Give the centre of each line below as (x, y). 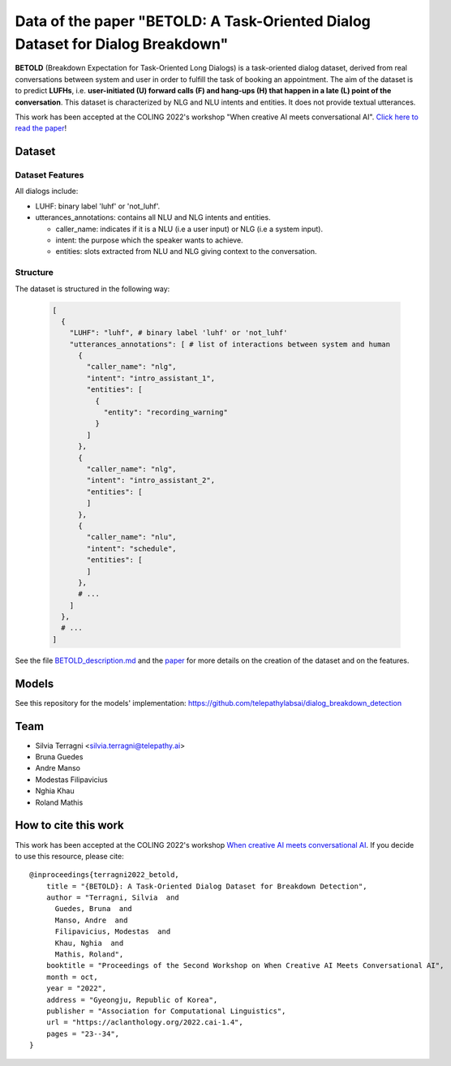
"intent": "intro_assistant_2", (150, 480)
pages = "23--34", (83, 1034)
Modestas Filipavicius (72, 780)
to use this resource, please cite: (70, 856)
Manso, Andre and (91, 920)
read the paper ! (41, 128)
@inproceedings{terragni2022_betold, (105, 875)
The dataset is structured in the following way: (92, 289)
